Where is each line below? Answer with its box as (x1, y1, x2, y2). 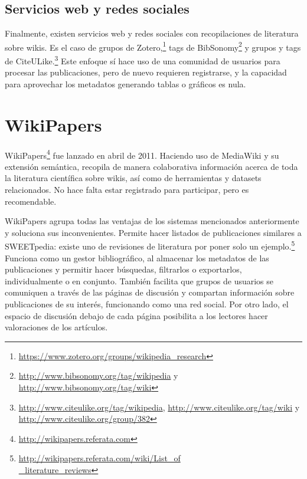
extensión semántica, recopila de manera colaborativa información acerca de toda (5, 160, 298, 172)
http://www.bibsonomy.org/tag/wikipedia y (18, 369, 178, 382)
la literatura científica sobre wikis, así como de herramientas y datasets (5, 172, 262, 184)
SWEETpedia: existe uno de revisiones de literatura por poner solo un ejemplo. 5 (5, 238, 295, 252)
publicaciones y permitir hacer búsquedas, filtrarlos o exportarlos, (5, 263, 242, 275)
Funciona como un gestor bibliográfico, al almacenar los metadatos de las (5, 251, 269, 264)
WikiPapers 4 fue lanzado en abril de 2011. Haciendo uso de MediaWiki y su (5, 147, 279, 161)
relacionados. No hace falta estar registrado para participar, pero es (5, 183, 249, 196)
